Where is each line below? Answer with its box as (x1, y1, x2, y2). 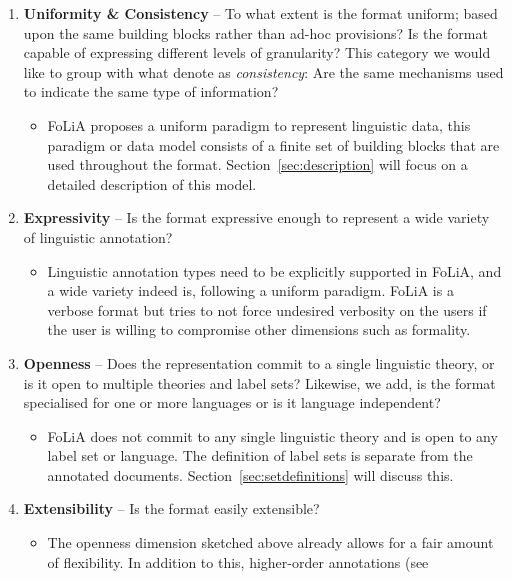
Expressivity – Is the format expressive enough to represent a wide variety (23, 207, 490, 228)
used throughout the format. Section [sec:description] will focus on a (47, 154, 468, 175)
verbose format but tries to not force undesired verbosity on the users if (47, 299, 487, 320)
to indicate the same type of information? (23, 81, 279, 102)
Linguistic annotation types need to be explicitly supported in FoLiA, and (47, 260, 502, 281)
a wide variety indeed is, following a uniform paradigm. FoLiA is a (47, 280, 454, 301)
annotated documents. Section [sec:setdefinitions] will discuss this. (47, 464, 454, 485)
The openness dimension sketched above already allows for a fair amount (47, 532, 494, 553)
